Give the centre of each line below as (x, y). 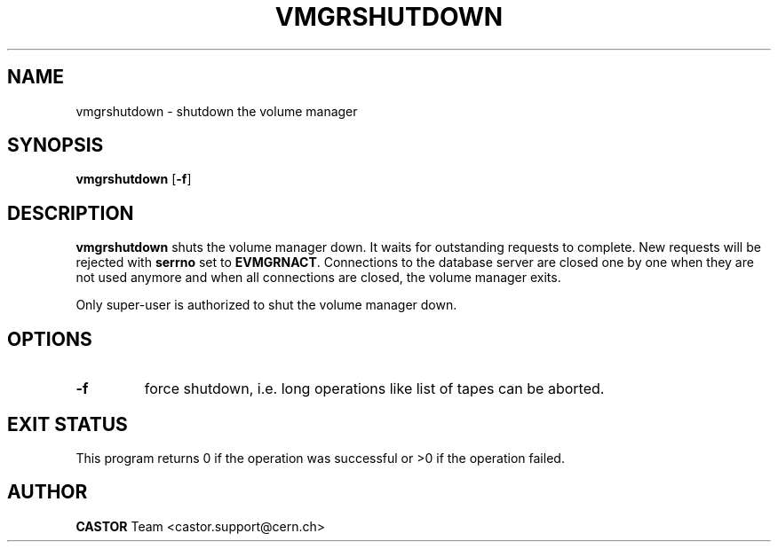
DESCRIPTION (71, 213)
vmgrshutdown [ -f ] (134, 179)
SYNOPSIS (56, 145)
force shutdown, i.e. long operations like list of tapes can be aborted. (374, 389)
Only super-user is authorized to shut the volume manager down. (266, 305)
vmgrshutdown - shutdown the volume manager (217, 111)
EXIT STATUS (67, 424)
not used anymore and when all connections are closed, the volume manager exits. (318, 278)
